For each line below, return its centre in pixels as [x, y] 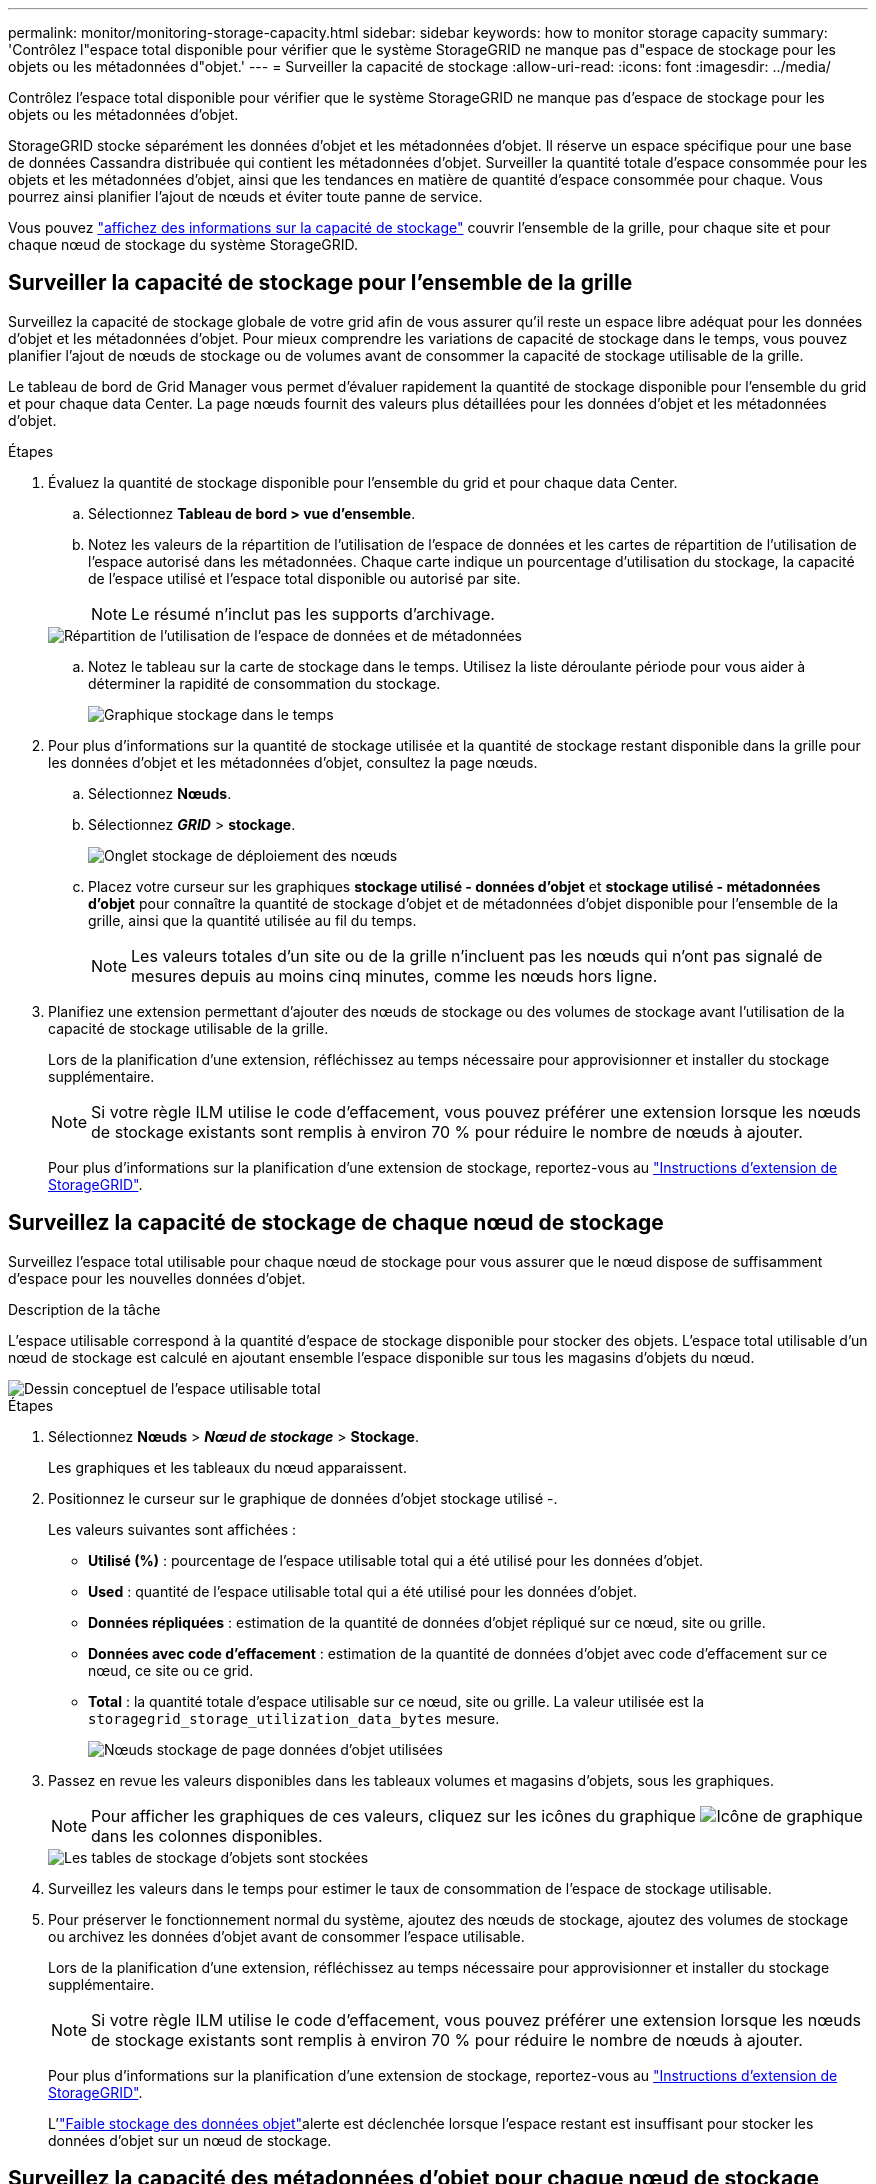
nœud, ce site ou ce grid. [171, 1670]
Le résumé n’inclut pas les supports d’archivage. [313, 613]
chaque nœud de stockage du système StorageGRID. [183, 244]
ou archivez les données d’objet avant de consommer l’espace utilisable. [286, 1936]
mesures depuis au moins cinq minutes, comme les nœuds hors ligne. [394, 975]
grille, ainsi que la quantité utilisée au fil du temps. [252, 920]
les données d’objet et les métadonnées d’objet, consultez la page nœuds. [293, 762]
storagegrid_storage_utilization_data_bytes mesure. [294, 1718]
